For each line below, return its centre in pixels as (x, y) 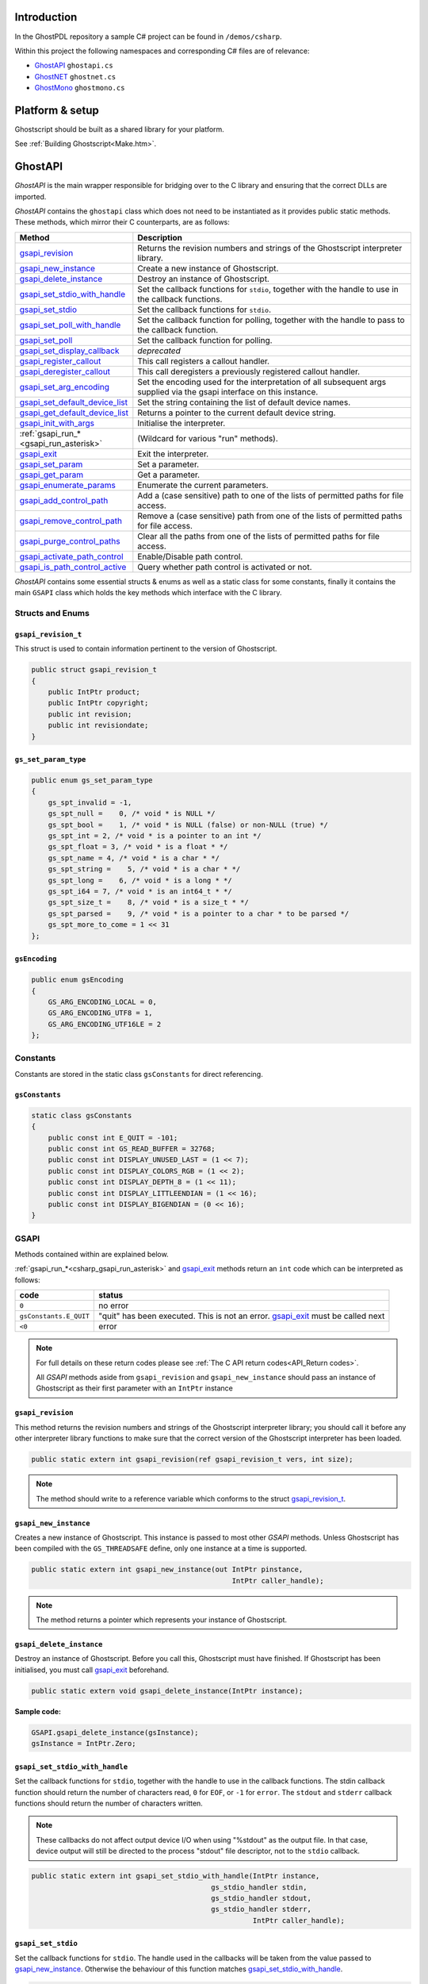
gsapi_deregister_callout (65, 371)
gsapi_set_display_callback (69, 351)
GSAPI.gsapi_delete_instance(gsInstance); (115, 1732)
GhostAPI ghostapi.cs (74, 65)
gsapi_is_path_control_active (73, 567)
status (111, 1295)
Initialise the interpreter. (182, 423)
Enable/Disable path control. (190, 556)
